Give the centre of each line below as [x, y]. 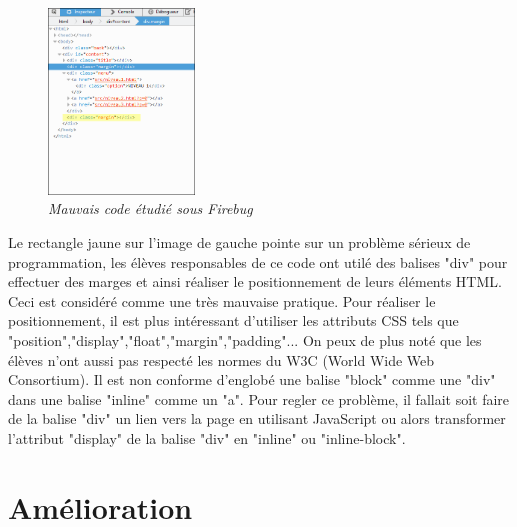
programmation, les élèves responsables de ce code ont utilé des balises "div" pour [258, 261]
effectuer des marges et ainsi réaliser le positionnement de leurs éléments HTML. [255, 281]
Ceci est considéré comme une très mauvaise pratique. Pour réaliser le [222, 300]
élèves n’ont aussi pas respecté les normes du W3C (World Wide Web [221, 359]
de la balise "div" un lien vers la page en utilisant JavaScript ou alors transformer [257, 418]
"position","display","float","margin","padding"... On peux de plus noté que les [245, 339]
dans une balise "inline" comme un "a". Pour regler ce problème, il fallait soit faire [259, 398]
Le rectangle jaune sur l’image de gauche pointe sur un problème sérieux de [239, 241]
